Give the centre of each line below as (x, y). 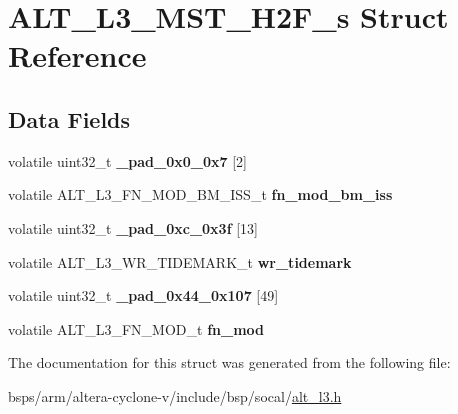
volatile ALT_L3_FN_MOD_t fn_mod (136, 328)
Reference (77, 55)
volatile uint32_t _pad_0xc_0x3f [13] (133, 227)
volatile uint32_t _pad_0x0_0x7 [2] (127, 160)
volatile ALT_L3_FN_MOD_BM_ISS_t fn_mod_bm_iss (200, 194)
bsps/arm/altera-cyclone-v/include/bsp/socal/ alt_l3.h (175, 395)
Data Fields (69, 118)
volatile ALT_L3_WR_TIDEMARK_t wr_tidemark (180, 261)
